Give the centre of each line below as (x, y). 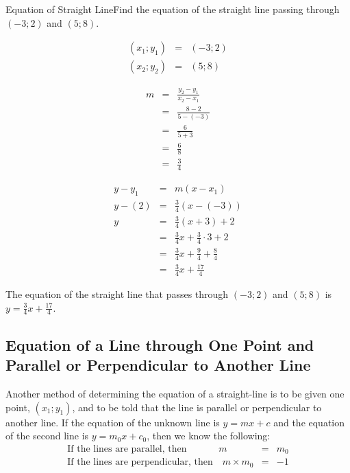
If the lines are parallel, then (127, 449)
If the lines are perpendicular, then (140, 462)
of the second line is (47, 436)
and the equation (309, 422)
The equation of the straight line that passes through (117, 294)
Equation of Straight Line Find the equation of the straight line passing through (173, 9)
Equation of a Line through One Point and (160, 344)
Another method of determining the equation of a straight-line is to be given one (175, 394)
